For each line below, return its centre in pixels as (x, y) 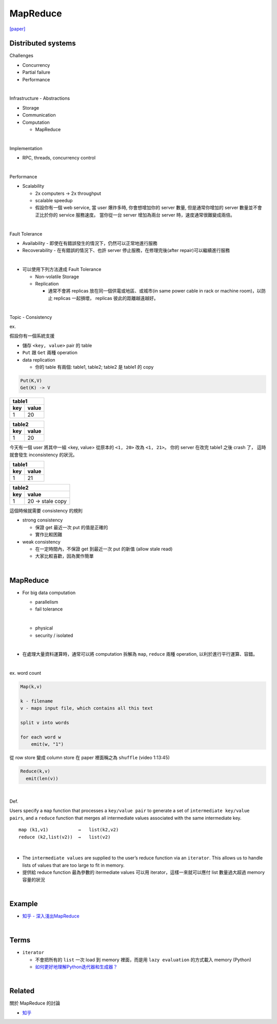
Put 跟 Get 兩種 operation (50, 353)
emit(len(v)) (42, 778)
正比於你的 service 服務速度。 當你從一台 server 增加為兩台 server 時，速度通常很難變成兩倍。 (135, 215)
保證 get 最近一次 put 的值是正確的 (72, 527)
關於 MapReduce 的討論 (35, 1003)
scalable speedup (54, 201)
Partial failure (36, 73)
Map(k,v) (31, 687)
